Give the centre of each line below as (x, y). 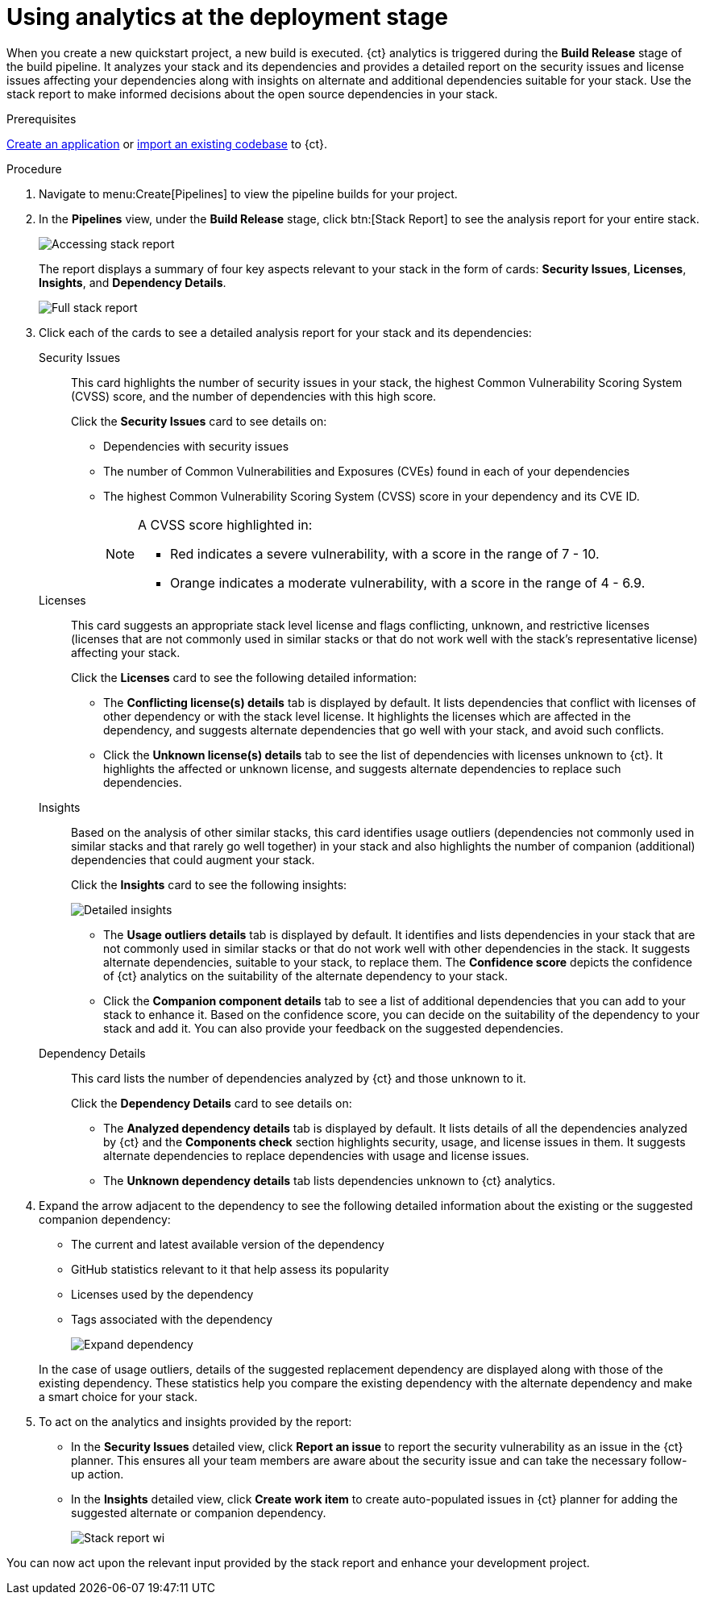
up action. (98, 1474)
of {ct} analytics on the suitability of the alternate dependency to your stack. (306, 975)
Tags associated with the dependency (172, 1319)
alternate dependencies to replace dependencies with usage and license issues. (316, 1155)
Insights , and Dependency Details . (133, 282)
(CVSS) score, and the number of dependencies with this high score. (254, 396)
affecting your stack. (126, 652)
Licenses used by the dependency (162, 1294)
